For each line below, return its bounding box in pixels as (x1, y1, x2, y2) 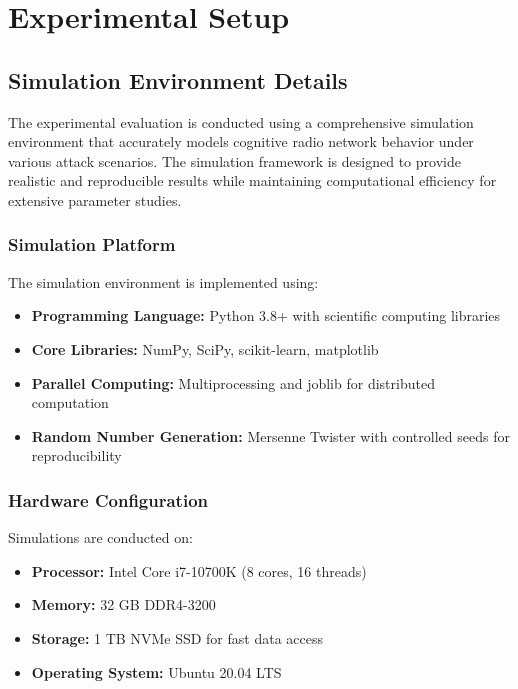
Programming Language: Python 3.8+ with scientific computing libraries (31, 305, 501, 326)
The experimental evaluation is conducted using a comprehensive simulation (8, 111, 474, 132)
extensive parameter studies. (8, 189, 182, 210)
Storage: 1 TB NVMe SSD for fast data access (31, 627, 323, 648)
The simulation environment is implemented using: (8, 271, 319, 292)
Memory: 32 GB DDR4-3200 (31, 594, 216, 615)
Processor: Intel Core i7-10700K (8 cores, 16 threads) (31, 560, 367, 581)
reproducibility (31, 445, 122, 466)
